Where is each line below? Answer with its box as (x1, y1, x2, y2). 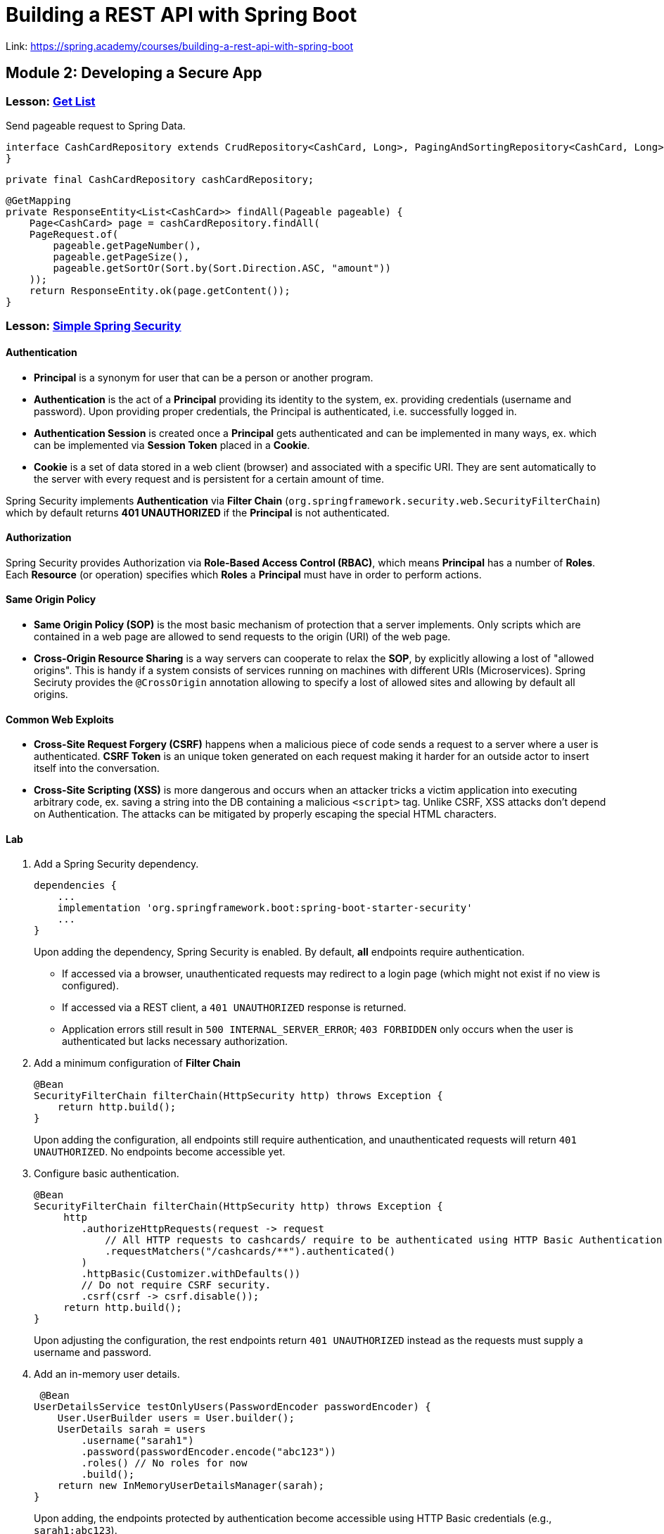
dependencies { (34, 880, 117, 892)
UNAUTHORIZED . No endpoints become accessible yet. (34, 1146, 286, 1158)
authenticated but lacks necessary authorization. (62, 1035, 288, 1048)
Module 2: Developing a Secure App (6, 64, 262, 82)
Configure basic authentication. (34, 1167, 179, 1180)
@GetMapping (6, 194, 71, 206)
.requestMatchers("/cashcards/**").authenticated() (105, 1245, 396, 1257)
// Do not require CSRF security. (81, 1279, 272, 1291)
